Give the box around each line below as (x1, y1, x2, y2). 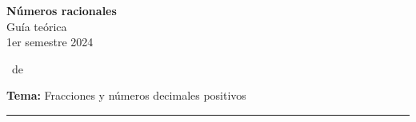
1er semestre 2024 (6, 33, 94, 50)
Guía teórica (6, 18, 67, 34)
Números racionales (6, 2, 117, 18)
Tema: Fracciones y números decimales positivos (6, 87, 246, 104)
